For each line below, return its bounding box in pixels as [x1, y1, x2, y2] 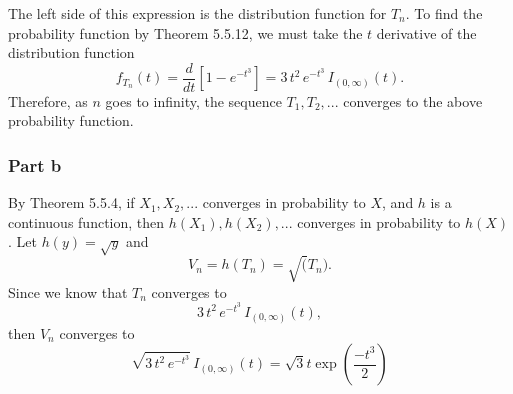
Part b [8, 152, 62, 177]
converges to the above [343, 90, 483, 111]
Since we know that [8, 281, 128, 302]
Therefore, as [8, 90, 88, 111]
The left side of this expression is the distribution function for [8, 3, 387, 23]
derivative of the [376, 22, 477, 43]
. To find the [405, 3, 483, 23]
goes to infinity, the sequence [105, 90, 282, 111]
